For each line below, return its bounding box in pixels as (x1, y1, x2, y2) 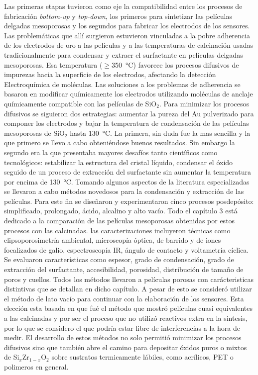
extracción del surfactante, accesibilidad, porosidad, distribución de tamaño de (4, 264, 244, 275)
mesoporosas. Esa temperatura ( (4, 59, 103, 70)
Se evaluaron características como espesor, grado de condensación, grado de (4, 254, 234, 265)
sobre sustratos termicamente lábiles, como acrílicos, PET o (51, 352, 234, 362)
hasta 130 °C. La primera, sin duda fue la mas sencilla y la (70, 127, 251, 138)
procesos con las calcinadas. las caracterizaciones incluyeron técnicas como (4, 225, 231, 235)
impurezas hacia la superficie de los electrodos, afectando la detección (4, 69, 216, 80)
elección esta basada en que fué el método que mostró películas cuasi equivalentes (4, 303, 253, 313)
